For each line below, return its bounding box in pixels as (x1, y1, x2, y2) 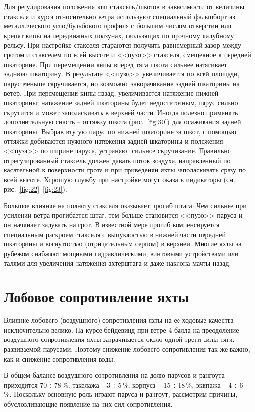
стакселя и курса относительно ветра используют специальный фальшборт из (4, 11, 235, 21)
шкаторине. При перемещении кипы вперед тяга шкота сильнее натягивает (4, 59, 227, 69)
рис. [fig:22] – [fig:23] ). (4, 184, 67, 194)
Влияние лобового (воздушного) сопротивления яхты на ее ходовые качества (4, 315, 234, 325)
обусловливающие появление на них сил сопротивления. (4, 398, 173, 409)
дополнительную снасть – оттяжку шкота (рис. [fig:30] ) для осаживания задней (4, 117, 241, 127)
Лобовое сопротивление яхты (4, 287, 189, 307)
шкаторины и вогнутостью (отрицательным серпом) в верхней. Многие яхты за (4, 239, 242, 249)
